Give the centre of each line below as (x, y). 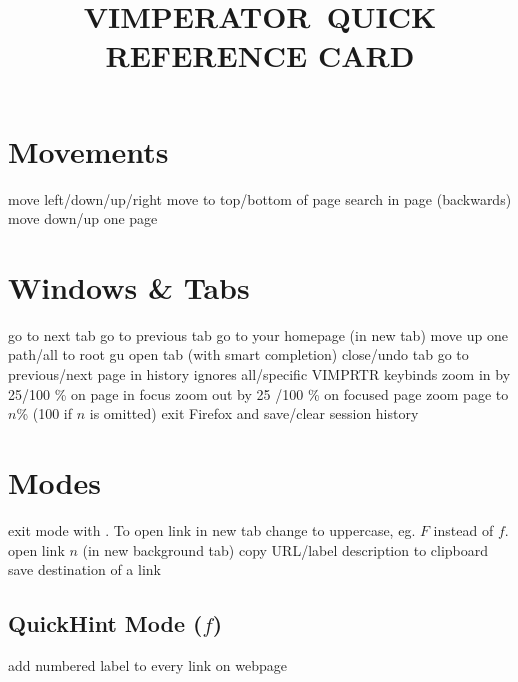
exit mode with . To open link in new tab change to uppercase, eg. (212, 529)
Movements (88, 150)
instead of (463, 529)
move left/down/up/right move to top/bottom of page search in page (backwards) (260, 198)
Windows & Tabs (129, 286)
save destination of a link (84, 569)
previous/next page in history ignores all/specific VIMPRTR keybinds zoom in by (259, 374)
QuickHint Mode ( (105, 623)
